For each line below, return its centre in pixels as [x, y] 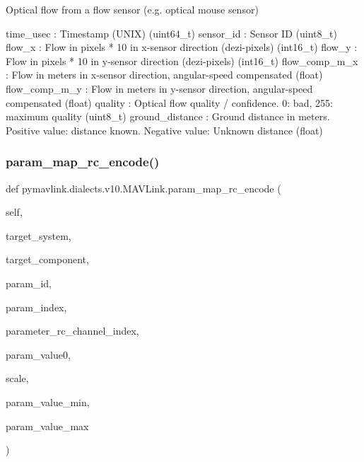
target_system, [39, 235]
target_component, [47, 259]
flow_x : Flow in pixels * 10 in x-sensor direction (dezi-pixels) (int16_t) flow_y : [182, 47]
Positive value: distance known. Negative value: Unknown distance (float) [164, 130]
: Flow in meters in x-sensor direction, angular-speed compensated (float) [164, 75]
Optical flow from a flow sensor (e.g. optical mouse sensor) [132, 9]
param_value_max [47, 426]
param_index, [36, 307]
